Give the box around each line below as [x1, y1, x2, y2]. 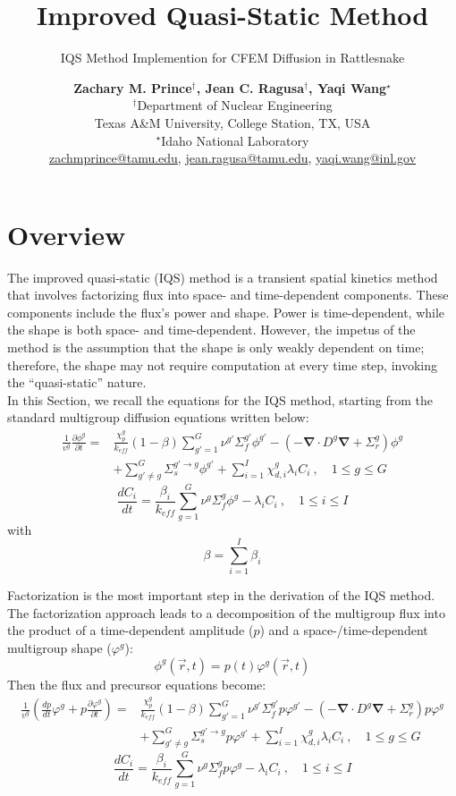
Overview [7, 216, 126, 252]
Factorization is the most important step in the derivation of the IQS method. [7, 586, 435, 605]
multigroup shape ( [7, 639, 112, 657]
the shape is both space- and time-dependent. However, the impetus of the [7, 320, 416, 339]
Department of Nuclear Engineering [137, 96, 333, 114]
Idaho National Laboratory [161, 131, 309, 149]
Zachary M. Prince [73, 78, 192, 97]
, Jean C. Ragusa [196, 78, 304, 97]
